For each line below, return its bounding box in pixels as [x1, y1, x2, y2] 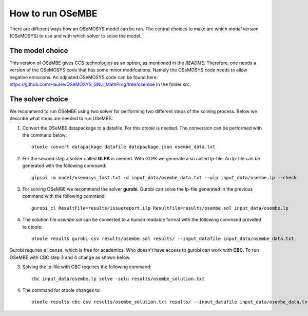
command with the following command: [22, 193, 106, 199]
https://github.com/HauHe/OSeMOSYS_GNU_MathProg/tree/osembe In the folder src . [9, 81, 191, 87]
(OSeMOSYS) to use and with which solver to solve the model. [9, 32, 142, 39]
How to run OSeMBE [9, 8, 98, 19]
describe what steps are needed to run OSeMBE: [9, 116, 113, 122]
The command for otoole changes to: [22, 287, 101, 293]
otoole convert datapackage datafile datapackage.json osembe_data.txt [31, 144, 216, 150]
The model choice [9, 46, 68, 55]
